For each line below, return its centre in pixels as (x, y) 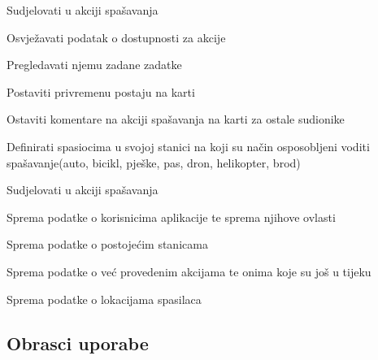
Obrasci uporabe (78, 343)
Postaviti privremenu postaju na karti (101, 91)
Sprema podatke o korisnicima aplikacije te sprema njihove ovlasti (171, 217)
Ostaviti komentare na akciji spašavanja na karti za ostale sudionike (176, 119)
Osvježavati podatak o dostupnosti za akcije (116, 37)
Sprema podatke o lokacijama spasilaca (104, 299)
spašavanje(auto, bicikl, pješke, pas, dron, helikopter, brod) (154, 162)
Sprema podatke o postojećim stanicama (107, 244)
